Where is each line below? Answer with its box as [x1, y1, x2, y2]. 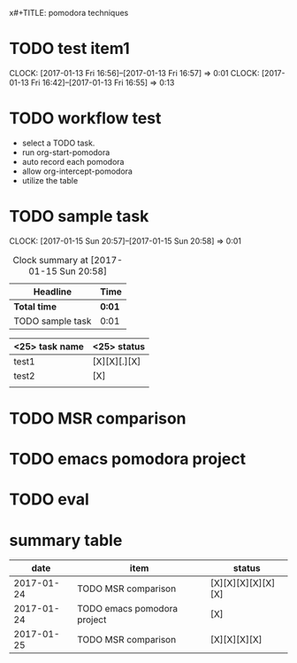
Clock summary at [12, 253, 88, 266]
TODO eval [9, 489, 90, 510]
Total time [13, 300, 57, 313]
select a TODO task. [21, 137, 95, 148]
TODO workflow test [9, 108, 162, 129]
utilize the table [21, 175, 79, 185]
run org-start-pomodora [21, 146, 110, 158]
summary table [9, 530, 123, 550]
